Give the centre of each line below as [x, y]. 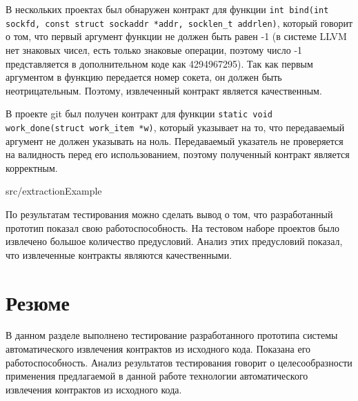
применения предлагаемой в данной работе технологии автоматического [157, 376]
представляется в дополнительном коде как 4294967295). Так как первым [159, 63]
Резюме [38, 302]
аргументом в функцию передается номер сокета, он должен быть [144, 77]
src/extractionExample [54, 191]
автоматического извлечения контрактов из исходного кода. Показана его [158, 349]
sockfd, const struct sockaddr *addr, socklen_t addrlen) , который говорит [179, 22]
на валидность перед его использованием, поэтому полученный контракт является [178, 154]
